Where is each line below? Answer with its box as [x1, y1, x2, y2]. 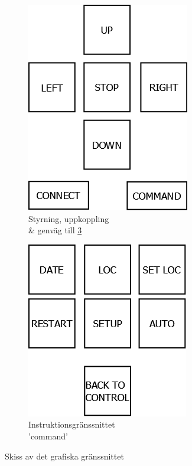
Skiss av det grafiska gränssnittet [5, 449, 124, 462]
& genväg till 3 [28, 224, 82, 236]
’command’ [28, 429, 68, 442]
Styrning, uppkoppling [28, 212, 109, 224]
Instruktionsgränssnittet [28, 418, 115, 431]
